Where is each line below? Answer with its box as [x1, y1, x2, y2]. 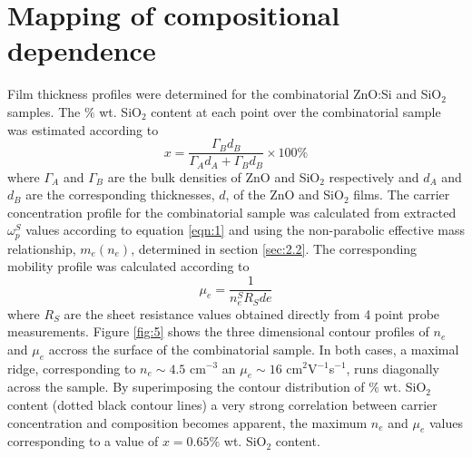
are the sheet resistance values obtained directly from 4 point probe [64, 304, 440, 323]
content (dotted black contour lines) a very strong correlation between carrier [7, 394, 438, 413]
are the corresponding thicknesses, [25, 185, 215, 204]
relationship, [7, 238, 76, 258]
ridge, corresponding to [7, 358, 136, 377]
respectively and [329, 167, 419, 186]
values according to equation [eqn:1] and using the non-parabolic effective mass [25, 220, 465, 239]
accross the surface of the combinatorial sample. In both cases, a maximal [48, 339, 459, 358]
